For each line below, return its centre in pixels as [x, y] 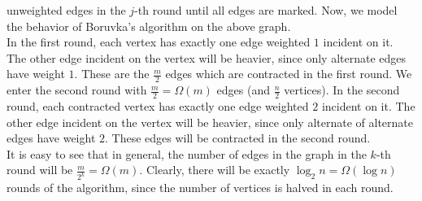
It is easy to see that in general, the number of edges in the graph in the [187, 153]
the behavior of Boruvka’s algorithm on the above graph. [149, 26]
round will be [40, 170]
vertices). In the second [342, 90]
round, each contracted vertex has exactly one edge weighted [158, 106]
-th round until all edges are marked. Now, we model [266, 10]
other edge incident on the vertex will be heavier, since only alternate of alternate [210, 122]
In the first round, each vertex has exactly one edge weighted [159, 42]
